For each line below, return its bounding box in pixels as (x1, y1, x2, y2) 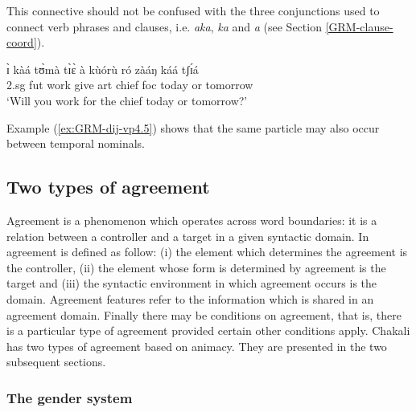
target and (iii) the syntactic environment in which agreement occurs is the (6, 275, 377, 292)
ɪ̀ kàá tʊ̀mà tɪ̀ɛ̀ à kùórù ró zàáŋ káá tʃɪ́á (6, 60, 199, 77)
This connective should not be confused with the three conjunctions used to (6, 2, 380, 18)
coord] (6, 34, 37, 51)
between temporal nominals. (6, 135, 146, 152)
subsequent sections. (6, 353, 106, 370)
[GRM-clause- (325, 18, 393, 35)
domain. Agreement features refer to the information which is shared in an (6, 290, 374, 307)
